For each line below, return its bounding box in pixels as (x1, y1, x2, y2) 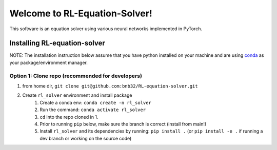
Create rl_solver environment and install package (22, 92, 132, 98)
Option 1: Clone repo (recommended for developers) (9, 72, 142, 79)
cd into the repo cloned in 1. (39, 114, 98, 120)
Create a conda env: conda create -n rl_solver (39, 99, 151, 105)
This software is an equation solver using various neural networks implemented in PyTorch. (9, 26, 203, 32)
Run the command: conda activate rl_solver (39, 106, 146, 113)
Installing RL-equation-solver (9, 39, 105, 48)
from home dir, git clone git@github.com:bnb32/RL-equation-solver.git (22, 82, 198, 89)
